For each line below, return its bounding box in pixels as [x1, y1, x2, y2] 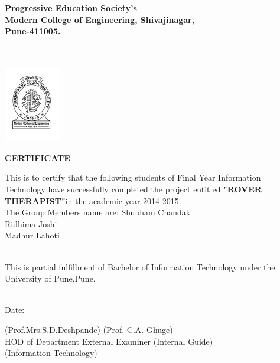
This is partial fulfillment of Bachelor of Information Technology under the [5, 260, 275, 273]
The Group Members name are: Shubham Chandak [5, 206, 191, 218]
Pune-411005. [5, 25, 61, 37]
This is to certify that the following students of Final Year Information [5, 171, 261, 184]
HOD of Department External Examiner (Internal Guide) [5, 335, 213, 347]
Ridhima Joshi [5, 217, 57, 230]
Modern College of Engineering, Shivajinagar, [5, 13, 195, 25]
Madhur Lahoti [5, 229, 60, 241]
